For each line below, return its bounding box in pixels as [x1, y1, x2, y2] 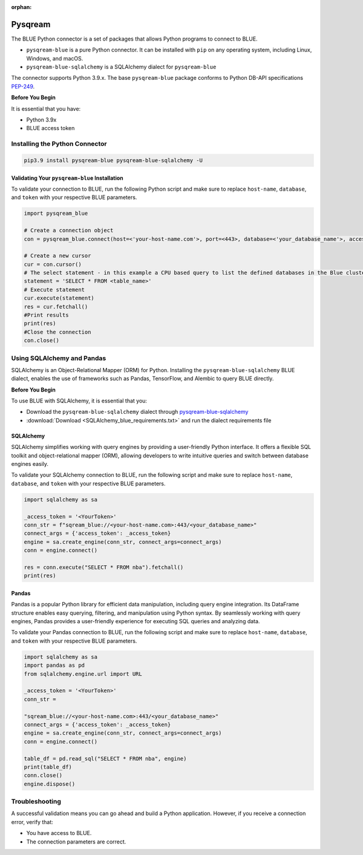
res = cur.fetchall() [24, 303, 88, 310]
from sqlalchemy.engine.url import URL [24, 670, 142, 677]
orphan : [11, 4, 32, 10]
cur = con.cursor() [24, 261, 82, 267]
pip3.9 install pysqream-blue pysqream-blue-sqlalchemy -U [24, 157, 203, 163]
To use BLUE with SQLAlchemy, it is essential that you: [11, 397, 148, 405]
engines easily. [11, 460, 48, 468]
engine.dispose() [24, 781, 76, 787]
